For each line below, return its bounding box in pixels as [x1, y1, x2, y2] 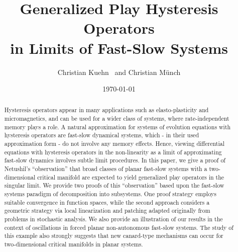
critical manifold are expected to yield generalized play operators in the [37, 173, 224, 181]
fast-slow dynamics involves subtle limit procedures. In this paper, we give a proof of [4, 156, 225, 164]
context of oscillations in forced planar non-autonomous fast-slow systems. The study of [4, 223, 233, 231]
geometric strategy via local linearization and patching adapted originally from [4, 206, 210, 215]
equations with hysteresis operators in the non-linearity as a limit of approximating [4, 147, 222, 156]
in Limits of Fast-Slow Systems [10, 37, 228, 58]
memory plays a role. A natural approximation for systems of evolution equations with [4, 122, 231, 131]
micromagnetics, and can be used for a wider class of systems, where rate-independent [4, 114, 229, 123]
